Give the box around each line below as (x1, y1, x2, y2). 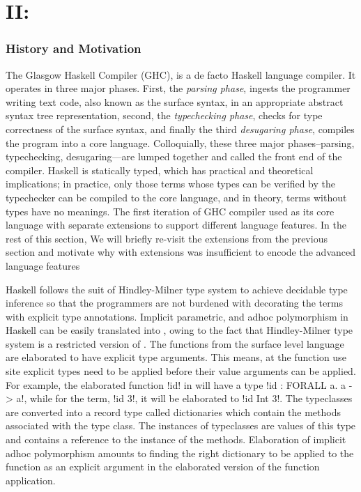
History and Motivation (6, 40, 141, 57)
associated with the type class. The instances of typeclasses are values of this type (6, 418, 356, 433)
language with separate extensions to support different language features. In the (6, 217, 346, 232)
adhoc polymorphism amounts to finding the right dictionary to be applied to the (6, 445, 354, 460)
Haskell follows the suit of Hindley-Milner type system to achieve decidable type (6, 282, 348, 296)
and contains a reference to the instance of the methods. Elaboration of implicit (6, 432, 346, 447)
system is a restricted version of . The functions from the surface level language (6, 336, 344, 351)
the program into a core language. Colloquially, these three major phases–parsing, (6, 135, 355, 150)
